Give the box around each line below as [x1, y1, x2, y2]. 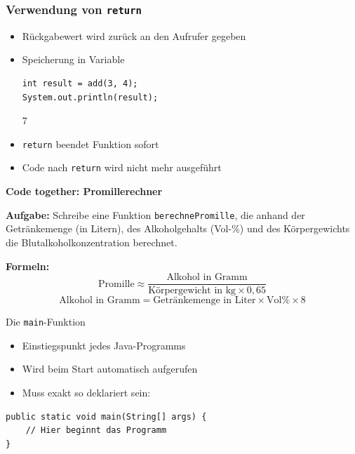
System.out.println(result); [22, 92, 159, 102]
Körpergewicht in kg [148, 286, 236, 296]
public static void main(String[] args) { [6, 411, 207, 422]
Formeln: [6, 258, 50, 273]
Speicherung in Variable [22, 52, 125, 67]
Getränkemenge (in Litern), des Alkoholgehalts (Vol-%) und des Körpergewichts [6, 221, 350, 236]
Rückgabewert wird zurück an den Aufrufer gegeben [22, 28, 246, 43]
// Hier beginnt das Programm [25, 425, 167, 436]
